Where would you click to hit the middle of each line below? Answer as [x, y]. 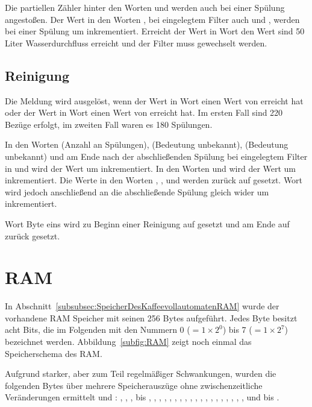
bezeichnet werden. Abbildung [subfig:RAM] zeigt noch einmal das [128, 342]
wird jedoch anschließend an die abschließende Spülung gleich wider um [137, 191]
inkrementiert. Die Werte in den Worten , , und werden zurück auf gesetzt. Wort [154, 180]
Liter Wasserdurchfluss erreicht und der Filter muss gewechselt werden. [136, 43]
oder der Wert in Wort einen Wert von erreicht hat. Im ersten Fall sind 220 [144, 112]
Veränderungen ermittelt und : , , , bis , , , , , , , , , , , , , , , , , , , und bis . [142, 397]
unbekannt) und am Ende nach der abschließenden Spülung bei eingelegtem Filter [156, 156]
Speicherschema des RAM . [54, 353]
